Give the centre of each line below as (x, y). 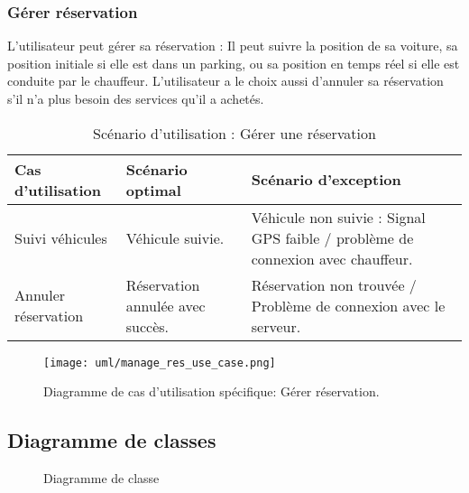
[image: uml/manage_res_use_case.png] (160, 363)
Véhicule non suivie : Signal (338, 217)
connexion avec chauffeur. (332, 258)
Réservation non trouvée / (334, 284)
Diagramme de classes (112, 440)
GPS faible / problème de (332, 237)
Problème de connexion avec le (348, 305)
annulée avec (166, 305)
